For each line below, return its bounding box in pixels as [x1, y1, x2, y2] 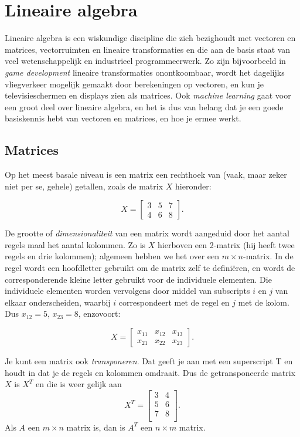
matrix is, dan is [66, 421, 125, 433]
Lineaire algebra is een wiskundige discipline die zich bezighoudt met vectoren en [5, 32, 296, 44]
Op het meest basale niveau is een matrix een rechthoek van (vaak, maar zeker [5, 168, 287, 181]
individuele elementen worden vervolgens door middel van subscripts [5, 284, 250, 297]
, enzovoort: [78, 307, 121, 320]
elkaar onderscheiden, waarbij [5, 296, 111, 308]
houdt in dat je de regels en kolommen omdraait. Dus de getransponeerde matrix [5, 366, 296, 378]
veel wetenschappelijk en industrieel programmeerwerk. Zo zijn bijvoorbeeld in [5, 55, 286, 67]
